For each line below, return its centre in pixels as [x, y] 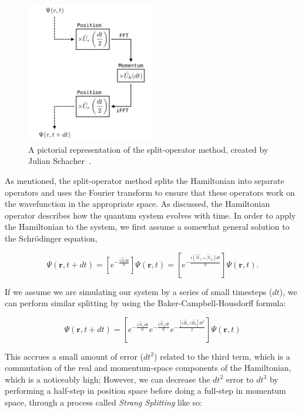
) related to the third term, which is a [222, 356]
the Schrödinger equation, [51, 238]
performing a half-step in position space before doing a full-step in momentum [145, 391]
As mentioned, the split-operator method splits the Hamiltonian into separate [145, 180]
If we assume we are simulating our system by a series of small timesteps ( [139, 291]
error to [240, 379]
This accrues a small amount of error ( [74, 356]
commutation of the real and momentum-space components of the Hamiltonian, [148, 368]
